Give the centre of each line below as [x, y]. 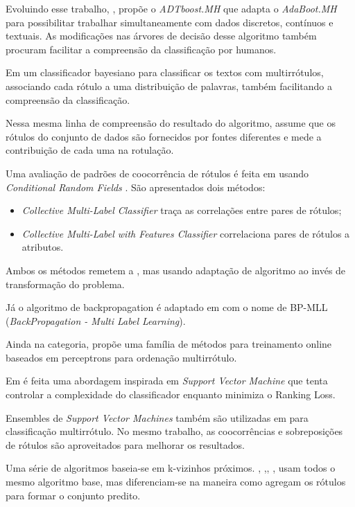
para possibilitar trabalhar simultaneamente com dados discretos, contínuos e [170, 22]
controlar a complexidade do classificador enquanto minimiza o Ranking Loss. [171, 394]
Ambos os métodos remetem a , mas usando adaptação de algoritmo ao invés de [176, 270]
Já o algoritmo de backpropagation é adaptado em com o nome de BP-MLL [167, 307]
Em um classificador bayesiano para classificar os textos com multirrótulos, [165, 72]
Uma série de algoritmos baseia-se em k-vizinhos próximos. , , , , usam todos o [171, 468]
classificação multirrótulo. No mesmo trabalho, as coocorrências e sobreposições [174, 431]
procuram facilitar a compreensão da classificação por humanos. [141, 49]
